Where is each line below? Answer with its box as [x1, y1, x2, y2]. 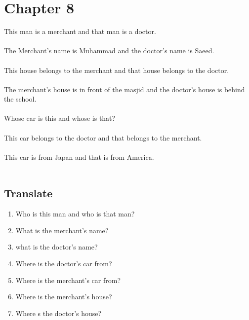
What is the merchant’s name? [15, 225, 109, 235]
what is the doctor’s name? [15, 242, 98, 252]
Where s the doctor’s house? [15, 308, 102, 318]
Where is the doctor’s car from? [15, 258, 112, 269]
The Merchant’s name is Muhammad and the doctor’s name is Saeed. [4, 45, 214, 56]
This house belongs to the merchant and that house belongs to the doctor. [4, 65, 229, 75]
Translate [4, 185, 53, 201]
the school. [4, 94, 37, 104]
